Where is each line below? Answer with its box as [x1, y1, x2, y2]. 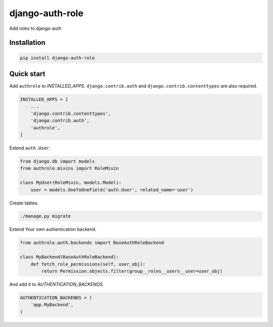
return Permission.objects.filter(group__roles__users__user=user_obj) [41, 268, 223, 274]
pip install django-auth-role [20, 55, 95, 61]
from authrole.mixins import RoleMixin [20, 166, 119, 172]
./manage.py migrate [20, 213, 71, 219]
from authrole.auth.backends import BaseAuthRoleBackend [20, 240, 164, 246]
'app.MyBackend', [30, 302, 74, 308]
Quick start [9, 69, 45, 78]
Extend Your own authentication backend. [9, 226, 97, 232]
